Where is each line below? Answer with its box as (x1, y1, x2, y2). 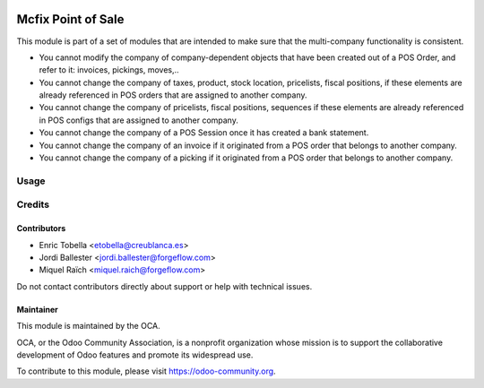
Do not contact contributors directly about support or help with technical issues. (16, 280, 313, 291)
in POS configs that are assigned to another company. (39, 115, 239, 125)
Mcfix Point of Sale (16, 12, 125, 27)
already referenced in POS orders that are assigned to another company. (39, 90, 308, 100)
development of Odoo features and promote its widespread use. (16, 349, 254, 360)
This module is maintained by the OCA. (16, 321, 160, 332)
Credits (16, 198, 49, 211)
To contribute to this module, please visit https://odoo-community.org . (16, 366, 277, 376)
